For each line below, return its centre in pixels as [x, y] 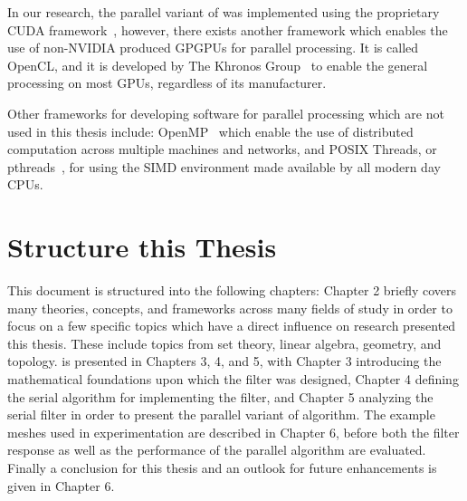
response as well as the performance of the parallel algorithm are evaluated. [217, 450]
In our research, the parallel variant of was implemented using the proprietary [224, 12]
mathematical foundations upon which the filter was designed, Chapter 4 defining [233, 379]
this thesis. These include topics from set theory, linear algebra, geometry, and [224, 343]
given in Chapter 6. [61, 485]
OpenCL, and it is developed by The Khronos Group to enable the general [218, 65]
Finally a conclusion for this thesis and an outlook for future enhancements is [222, 467]
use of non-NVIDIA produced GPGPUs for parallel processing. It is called [213, 48]
